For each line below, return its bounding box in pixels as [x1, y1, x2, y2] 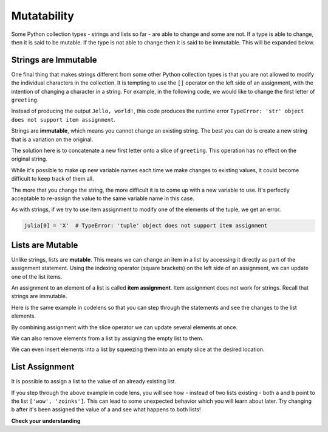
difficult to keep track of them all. [11, 175, 94, 183]
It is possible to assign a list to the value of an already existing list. [11, 378, 176, 385]
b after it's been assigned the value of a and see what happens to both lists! [11, 406, 201, 413]
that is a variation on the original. [11, 136, 94, 143]
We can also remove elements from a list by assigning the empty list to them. [11, 335, 203, 342]
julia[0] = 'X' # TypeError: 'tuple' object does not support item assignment [24, 222, 268, 229]
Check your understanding [11, 417, 81, 424]
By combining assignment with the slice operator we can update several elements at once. [11, 323, 238, 331]
